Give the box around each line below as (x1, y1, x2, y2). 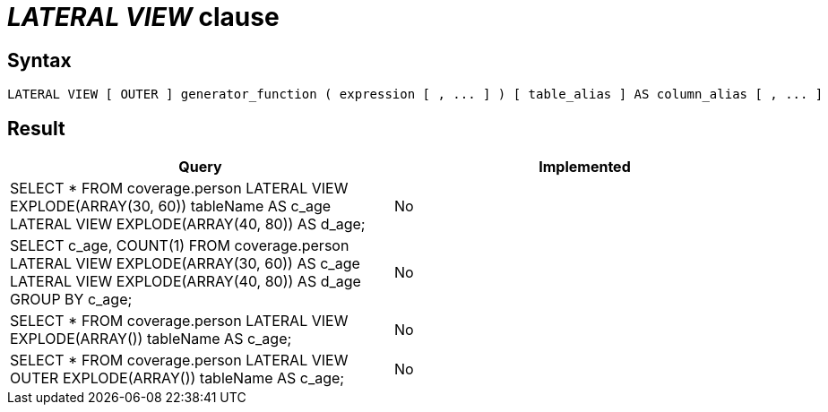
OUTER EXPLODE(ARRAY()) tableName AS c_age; (10, 369, 345, 388)
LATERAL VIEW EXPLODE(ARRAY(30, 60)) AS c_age (10, 254, 360, 273)
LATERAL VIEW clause (7, 2, 280, 32)
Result (7, 116, 65, 140)
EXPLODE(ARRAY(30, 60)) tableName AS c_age (10, 197, 332, 216)
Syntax (7, 48, 72, 72)
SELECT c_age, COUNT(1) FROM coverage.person (10, 236, 349, 255)
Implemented (539, 158, 631, 176)
